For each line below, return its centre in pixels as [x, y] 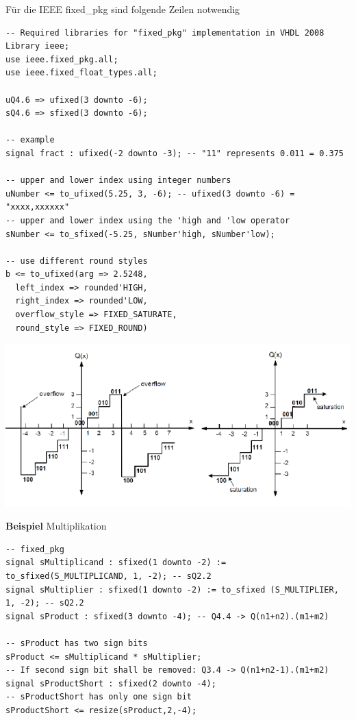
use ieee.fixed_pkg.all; [62, 59]
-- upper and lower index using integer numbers [118, 181]
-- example [30, 140]
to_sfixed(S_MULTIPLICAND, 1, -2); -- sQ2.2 [109, 576]
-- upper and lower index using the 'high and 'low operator [148, 220]
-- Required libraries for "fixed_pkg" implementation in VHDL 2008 [165, 33]
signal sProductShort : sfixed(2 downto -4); [111, 683]
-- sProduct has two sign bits [77, 643]
